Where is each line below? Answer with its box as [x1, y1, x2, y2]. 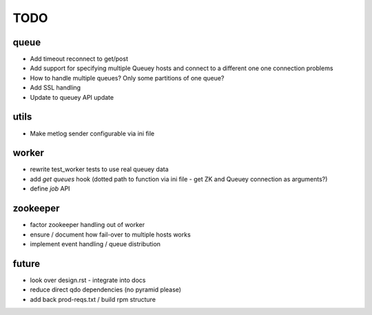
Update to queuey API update [30, 93, 114, 101]
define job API [30, 184, 70, 193]
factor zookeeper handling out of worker [30, 221, 145, 229]
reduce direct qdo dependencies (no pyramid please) [30, 285, 182, 294]
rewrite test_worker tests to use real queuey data [30, 165, 169, 173]
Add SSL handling [30, 83, 81, 92]
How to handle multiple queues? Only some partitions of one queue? [30, 74, 225, 82]
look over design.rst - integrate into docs [30, 276, 146, 284]
